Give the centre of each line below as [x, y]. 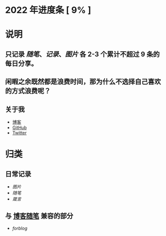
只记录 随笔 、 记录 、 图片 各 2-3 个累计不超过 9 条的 [82, 54]
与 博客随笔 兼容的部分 [39, 216]
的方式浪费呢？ [28, 91]
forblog [20, 228]
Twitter [20, 133]
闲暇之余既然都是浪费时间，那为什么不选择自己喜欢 [83, 82]
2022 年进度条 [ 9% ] [48, 10]
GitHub [20, 127]
